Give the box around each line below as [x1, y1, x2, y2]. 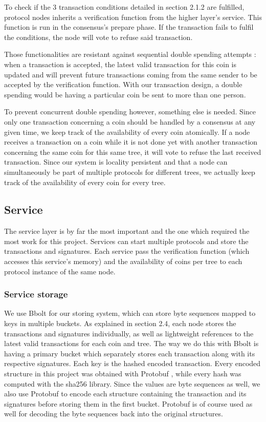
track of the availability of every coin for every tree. [4, 176, 166, 187]
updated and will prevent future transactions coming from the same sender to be [4, 69, 257, 79]
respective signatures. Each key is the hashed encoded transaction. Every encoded [4, 358, 261, 369]
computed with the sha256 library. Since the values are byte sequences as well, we [4, 378, 260, 389]
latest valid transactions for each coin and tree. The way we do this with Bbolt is [4, 338, 259, 349]
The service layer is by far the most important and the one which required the [4, 226, 250, 236]
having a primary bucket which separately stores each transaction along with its [4, 348, 255, 358]
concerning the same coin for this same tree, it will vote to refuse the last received [4, 146, 261, 157]
